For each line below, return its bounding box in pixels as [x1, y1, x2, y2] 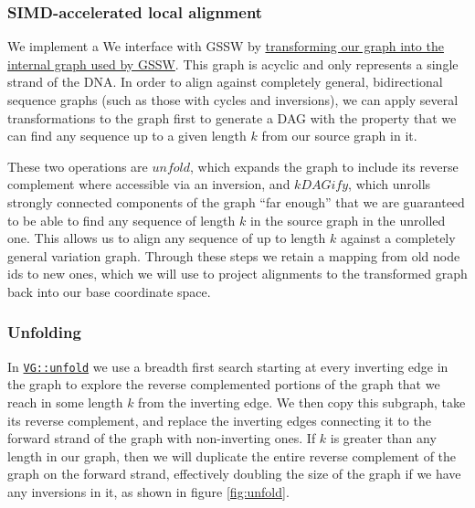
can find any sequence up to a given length [7, 126, 247, 145]
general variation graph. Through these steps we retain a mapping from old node [7, 246, 460, 265]
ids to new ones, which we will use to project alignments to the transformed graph [7, 264, 468, 283]
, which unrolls [348, 175, 431, 194]
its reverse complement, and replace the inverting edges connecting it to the [7, 410, 431, 429]
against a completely [340, 228, 456, 248]
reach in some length [7, 393, 123, 411]
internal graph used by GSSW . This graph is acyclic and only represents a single [7, 54, 459, 73]
